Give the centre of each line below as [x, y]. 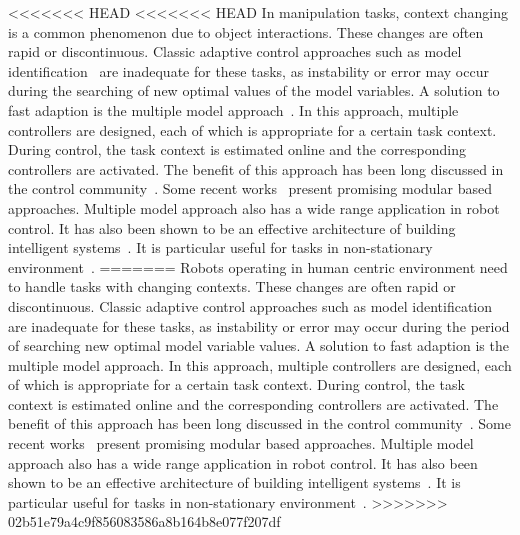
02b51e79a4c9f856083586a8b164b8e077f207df [144, 521]
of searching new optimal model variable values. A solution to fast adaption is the [258, 345]
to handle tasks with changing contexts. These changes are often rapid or [232, 286]
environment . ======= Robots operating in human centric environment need [258, 266]
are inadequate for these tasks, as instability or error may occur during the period [259, 325]
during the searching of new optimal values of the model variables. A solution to [254, 90]
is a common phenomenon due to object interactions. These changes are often [246, 31]
